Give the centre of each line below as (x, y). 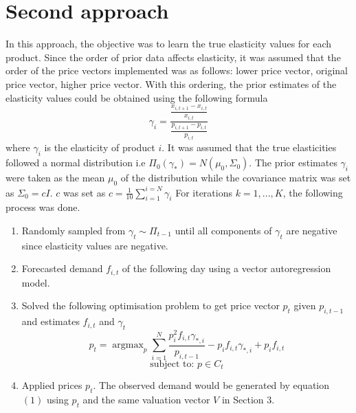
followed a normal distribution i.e (76, 163)
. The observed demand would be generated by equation (211, 385)
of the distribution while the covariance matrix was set (236, 178)
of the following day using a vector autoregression (226, 268)
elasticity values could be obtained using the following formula (137, 97)
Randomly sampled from (74, 230)
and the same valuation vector (146, 399)
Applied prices (52, 385)
